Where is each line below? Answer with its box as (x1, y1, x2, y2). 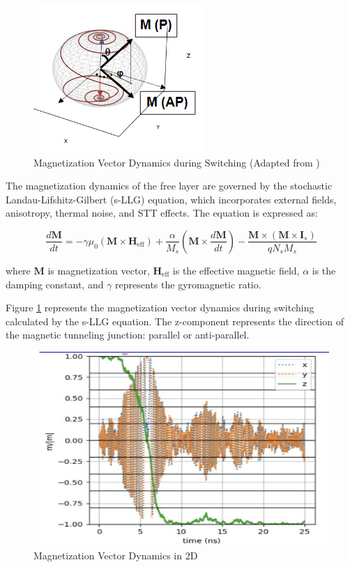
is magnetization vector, (47, 263, 150, 277)
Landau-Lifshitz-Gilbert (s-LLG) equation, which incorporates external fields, (6, 192, 337, 206)
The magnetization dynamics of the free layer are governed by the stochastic (6, 178, 333, 193)
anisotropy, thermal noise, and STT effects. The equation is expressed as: (6, 205, 318, 220)
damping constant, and (6, 277, 104, 291)
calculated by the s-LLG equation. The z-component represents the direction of (6, 313, 344, 328)
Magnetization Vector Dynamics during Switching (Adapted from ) (33, 155, 320, 169)
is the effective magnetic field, (172, 263, 300, 277)
